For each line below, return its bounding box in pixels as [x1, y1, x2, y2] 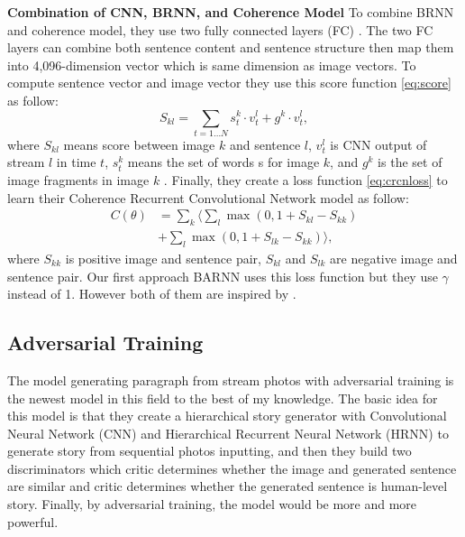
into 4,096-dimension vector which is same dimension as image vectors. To [7, 55, 416, 74]
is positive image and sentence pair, [65, 248, 261, 267]
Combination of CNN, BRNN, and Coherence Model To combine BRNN [7, 3, 454, 21]
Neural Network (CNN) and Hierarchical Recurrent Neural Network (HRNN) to [7, 423, 449, 442]
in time [56, 153, 96, 171]
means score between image [63, 134, 215, 153]
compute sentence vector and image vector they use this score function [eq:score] [7, 73, 451, 92]
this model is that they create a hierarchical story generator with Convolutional [7, 406, 447, 425]
